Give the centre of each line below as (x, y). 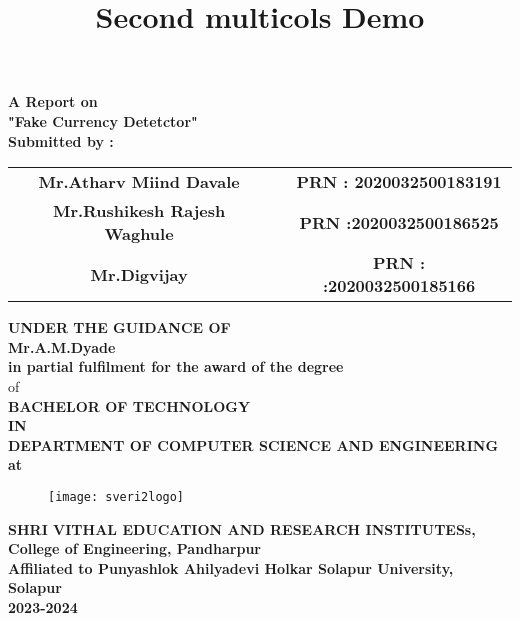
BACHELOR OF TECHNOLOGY (129, 405)
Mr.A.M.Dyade (62, 346)
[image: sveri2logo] (116, 496)
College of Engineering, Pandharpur (134, 548)
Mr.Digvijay (139, 274)
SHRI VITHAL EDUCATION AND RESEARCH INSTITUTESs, (242, 528)
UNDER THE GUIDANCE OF (119, 327)
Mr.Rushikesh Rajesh (139, 211)
